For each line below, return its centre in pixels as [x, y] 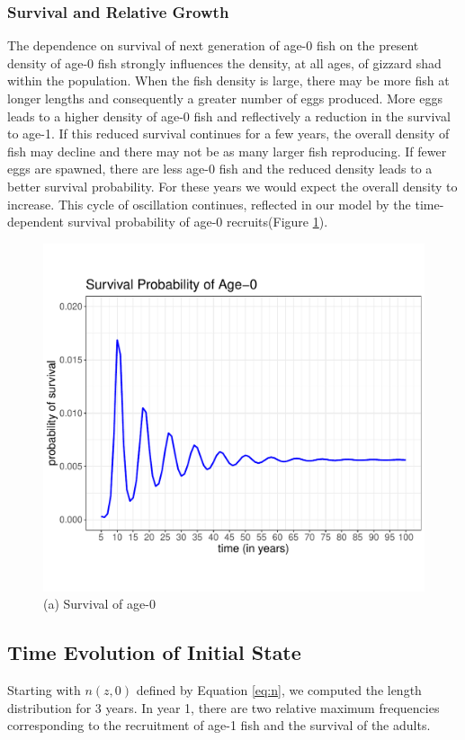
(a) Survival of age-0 [99, 604]
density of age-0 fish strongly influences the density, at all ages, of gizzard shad [224, 62]
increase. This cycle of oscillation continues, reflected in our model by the [209, 204]
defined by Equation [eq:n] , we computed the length [279, 690]
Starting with [44, 690]
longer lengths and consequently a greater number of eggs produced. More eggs [225, 98]
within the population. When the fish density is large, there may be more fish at [228, 80]
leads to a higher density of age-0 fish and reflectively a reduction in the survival [229, 116]
